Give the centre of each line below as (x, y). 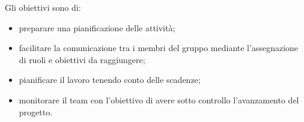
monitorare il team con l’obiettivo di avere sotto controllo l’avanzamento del (159, 99)
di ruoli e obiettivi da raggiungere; (82, 59)
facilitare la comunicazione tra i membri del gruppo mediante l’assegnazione (159, 48)
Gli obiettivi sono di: (43, 7)
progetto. (36, 111)
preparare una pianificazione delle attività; (97, 27)
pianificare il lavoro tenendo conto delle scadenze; (110, 80)
